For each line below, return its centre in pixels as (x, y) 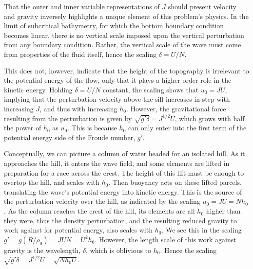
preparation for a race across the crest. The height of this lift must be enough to (124, 172)
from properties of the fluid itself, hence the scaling (80, 54)
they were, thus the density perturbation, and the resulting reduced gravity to (121, 220)
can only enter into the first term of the (187, 128)
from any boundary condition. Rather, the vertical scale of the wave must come (123, 45)
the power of (23, 128)
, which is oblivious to (119, 250)
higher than (223, 211)
